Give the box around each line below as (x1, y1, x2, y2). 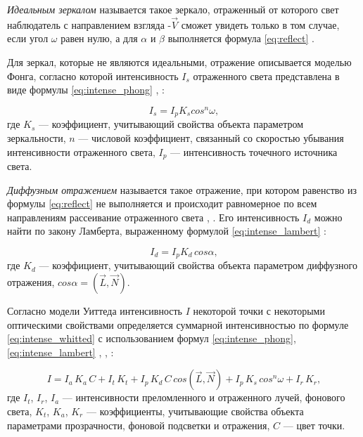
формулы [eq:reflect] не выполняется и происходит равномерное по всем (7, 196, 317, 211)
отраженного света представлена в (193, 68, 340, 83)
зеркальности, (7, 130, 66, 145)
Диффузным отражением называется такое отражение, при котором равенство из (7, 182, 357, 197)
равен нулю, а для (60, 31, 138, 46)
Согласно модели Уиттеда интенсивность (7, 303, 182, 318)
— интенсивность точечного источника (170, 144, 338, 159)
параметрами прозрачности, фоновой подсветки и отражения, (7, 417, 270, 432)
